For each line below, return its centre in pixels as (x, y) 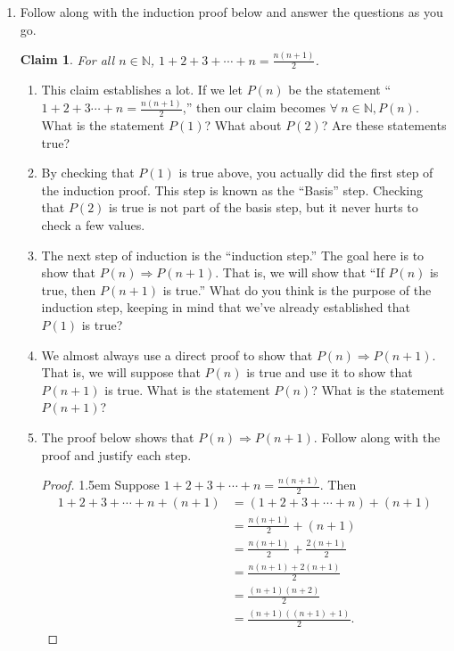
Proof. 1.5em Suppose (100, 485)
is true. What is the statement (187, 389)
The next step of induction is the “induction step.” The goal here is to (233, 255)
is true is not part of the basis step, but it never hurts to (264, 207)
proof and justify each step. (116, 454)
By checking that (88, 173)
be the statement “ (339, 90)
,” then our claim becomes (254, 107)
